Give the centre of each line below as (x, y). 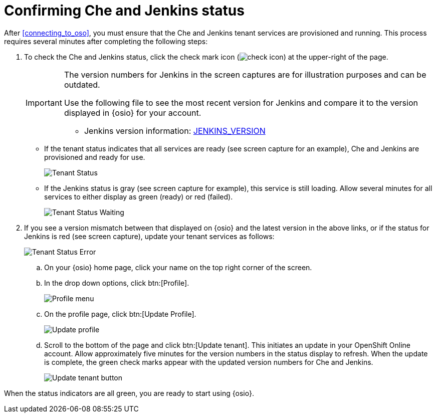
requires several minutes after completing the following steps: (106, 41)
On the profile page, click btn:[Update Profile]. (120, 314)
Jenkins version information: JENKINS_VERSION (175, 131)
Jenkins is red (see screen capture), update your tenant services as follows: (149, 236)
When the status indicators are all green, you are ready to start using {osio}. (129, 393)
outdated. (82, 84)
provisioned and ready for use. (95, 157)
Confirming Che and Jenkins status (124, 11)
